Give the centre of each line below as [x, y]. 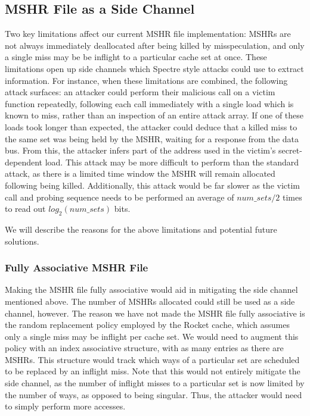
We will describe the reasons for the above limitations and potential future [141, 229]
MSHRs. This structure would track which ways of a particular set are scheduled [152, 359]
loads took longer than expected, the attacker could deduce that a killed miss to [151, 126]
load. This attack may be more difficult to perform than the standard [172, 162]
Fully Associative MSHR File [77, 268]
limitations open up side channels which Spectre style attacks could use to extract [154, 68]
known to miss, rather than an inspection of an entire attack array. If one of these [154, 115]
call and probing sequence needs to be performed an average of [120, 197]
